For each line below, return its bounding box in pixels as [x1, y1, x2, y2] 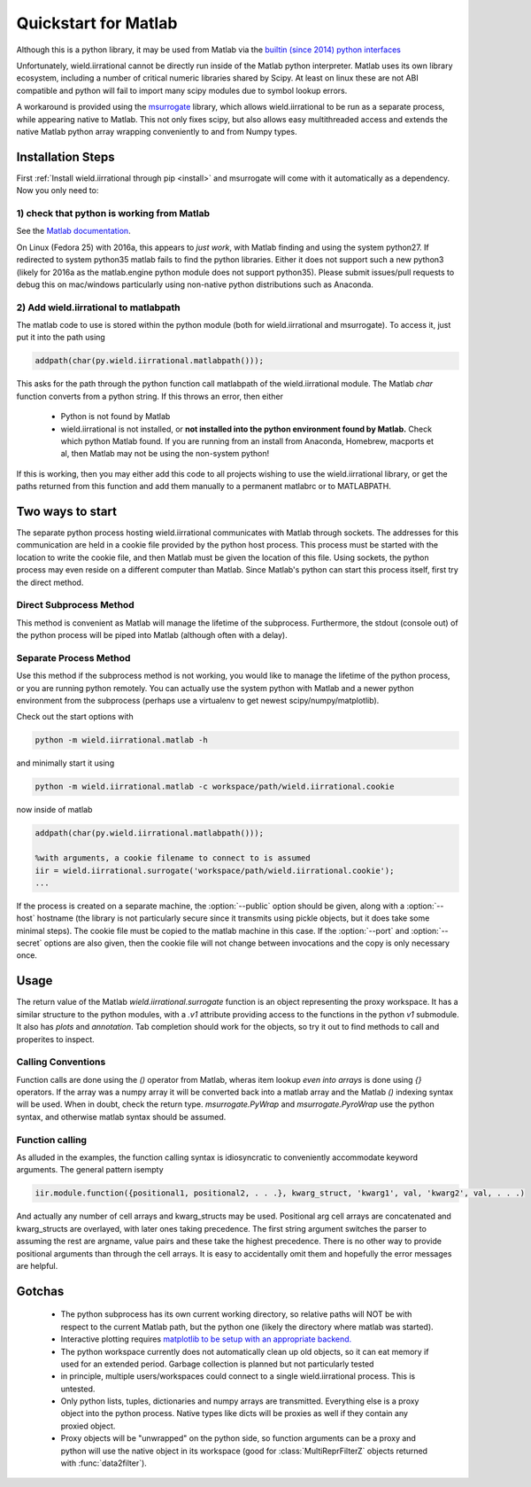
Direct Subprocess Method [16, 599, 135, 611]
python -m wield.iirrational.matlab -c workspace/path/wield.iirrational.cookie [35, 782, 395, 792]
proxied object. [60, 1421, 116, 1431]
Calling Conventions [16, 1055, 106, 1068]
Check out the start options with [16, 712, 134, 722]
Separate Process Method [16, 651, 131, 664]
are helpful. [16, 1260, 58, 1271]
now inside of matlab [16, 805, 93, 815]
